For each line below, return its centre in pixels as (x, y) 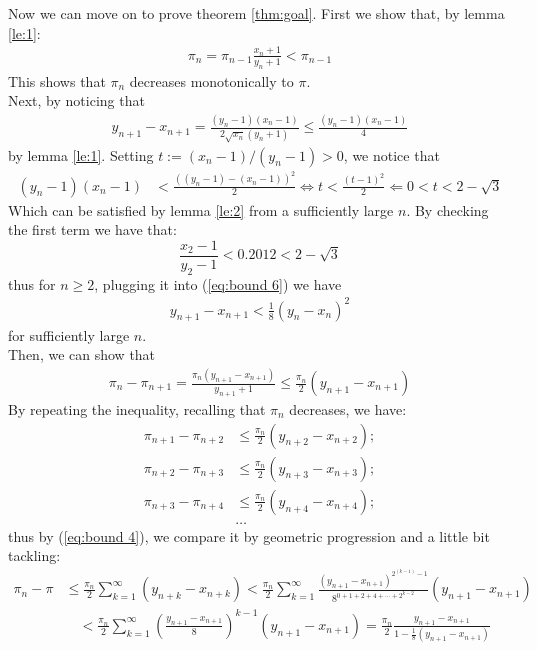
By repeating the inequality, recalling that (137, 409)
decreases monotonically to (211, 80)
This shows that (57, 80)
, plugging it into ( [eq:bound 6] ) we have (218, 283)
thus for (32, 283)
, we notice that (391, 154)
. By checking (447, 209)
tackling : (34, 555)
